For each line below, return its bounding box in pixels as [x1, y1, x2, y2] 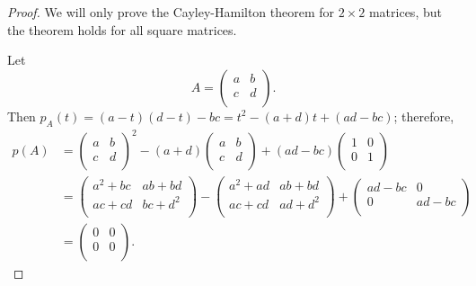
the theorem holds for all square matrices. [7, 20, 237, 39]
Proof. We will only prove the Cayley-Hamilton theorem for [7, 3, 335, 21]
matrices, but [368, 3, 442, 21]
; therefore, [393, 106, 454, 125]
